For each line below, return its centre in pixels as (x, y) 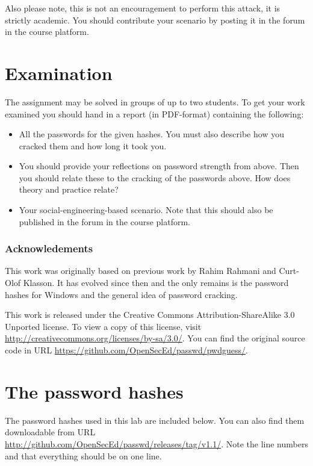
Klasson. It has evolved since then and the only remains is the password (156, 283)
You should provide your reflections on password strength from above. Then (159, 166)
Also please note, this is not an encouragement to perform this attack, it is (143, 8)
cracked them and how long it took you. (93, 145)
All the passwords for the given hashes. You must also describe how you (151, 134)
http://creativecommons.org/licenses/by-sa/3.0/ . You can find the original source (155, 338)
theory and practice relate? (69, 189)
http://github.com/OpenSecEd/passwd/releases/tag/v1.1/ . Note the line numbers (156, 443)
